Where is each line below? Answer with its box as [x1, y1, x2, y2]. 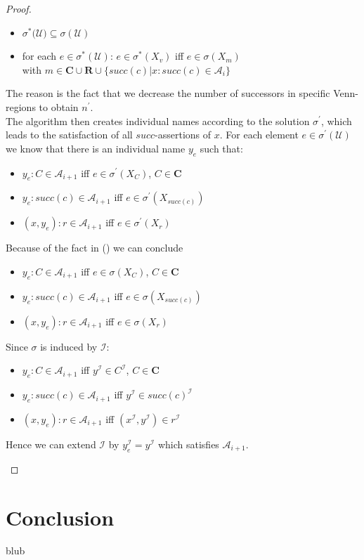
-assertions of [155, 127, 212, 142]
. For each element [219, 127, 299, 142]
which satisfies [157, 436, 219, 451]
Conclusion [6, 502, 115, 531]
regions [6, 99, 36, 114]
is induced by [40, 339, 98, 353]
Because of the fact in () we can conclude [6, 240, 183, 255]
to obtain [39, 99, 79, 114]
